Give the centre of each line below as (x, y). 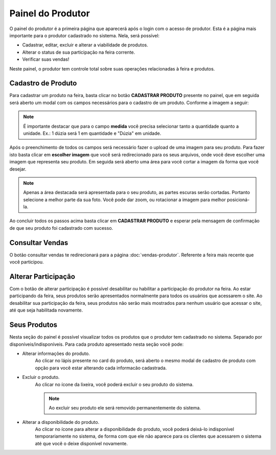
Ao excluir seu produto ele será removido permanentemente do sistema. (125, 408)
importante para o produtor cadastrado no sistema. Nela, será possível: (85, 35)
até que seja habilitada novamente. (46, 310)
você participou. (27, 262)
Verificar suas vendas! (46, 59)
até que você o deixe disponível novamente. (81, 443)
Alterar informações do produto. (56, 353)
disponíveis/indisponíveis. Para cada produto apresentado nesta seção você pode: (97, 344)
